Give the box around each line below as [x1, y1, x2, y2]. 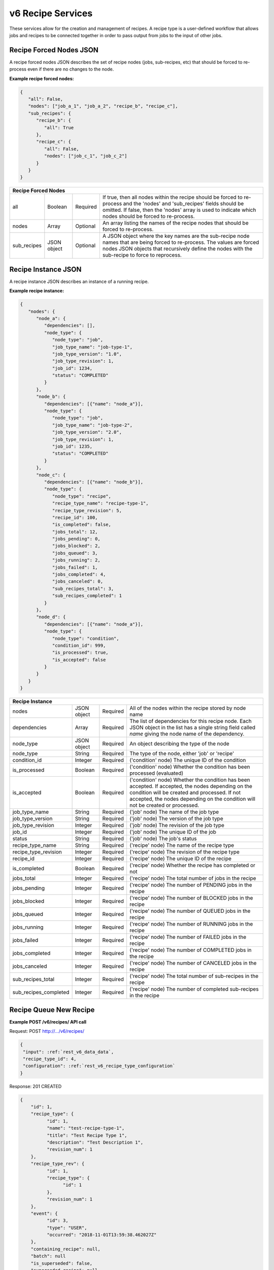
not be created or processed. [129, 802, 199, 809]
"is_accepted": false [52, 657, 106, 662]
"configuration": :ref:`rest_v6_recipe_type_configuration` [23, 1063, 176, 1069]
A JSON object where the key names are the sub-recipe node [102, 233, 250, 240]
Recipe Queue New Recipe [9, 1005, 95, 1014]
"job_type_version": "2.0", [52, 429, 122, 435]
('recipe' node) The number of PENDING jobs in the [129, 881, 252, 888]
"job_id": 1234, [52, 365, 93, 371]
